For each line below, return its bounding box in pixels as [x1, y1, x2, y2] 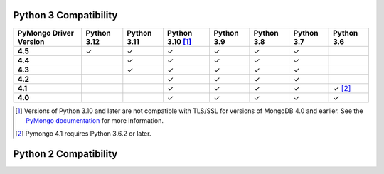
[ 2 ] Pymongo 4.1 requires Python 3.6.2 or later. [15, 129, 151, 138]
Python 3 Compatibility [13, 9, 118, 21]
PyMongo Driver [17, 28, 74, 38]
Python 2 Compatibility [13, 148, 118, 160]
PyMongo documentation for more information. [26, 116, 164, 124]
